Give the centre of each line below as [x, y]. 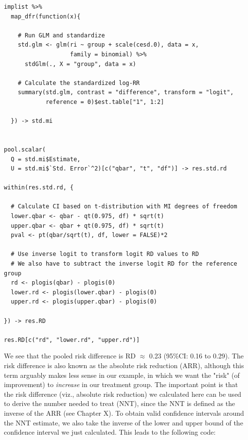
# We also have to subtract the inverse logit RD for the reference [124, 264]
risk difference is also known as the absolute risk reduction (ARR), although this [124, 365]
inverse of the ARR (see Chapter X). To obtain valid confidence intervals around [124, 413]
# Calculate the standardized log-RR [79, 83]
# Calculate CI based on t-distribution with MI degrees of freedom [124, 207]
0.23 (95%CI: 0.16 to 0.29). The [196, 356]
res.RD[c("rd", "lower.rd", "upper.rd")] [72, 340]
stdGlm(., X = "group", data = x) [80, 64]
